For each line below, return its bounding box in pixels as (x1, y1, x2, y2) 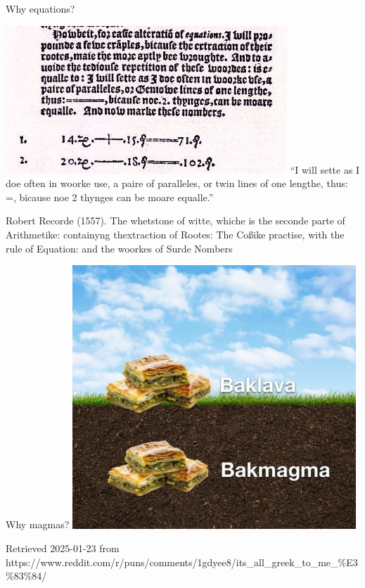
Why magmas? (6, 517, 70, 532)
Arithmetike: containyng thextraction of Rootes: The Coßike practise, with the (6, 226, 345, 241)
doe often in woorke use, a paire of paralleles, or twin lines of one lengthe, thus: (6, 176, 348, 191)
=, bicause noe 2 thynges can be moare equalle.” (6, 189, 214, 204)
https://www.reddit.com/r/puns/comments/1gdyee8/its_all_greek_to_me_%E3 (6, 554, 358, 569)
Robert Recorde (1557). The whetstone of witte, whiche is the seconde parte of (6, 213, 345, 228)
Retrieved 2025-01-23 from (6, 541, 120, 556)
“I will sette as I (290, 162, 360, 177)
